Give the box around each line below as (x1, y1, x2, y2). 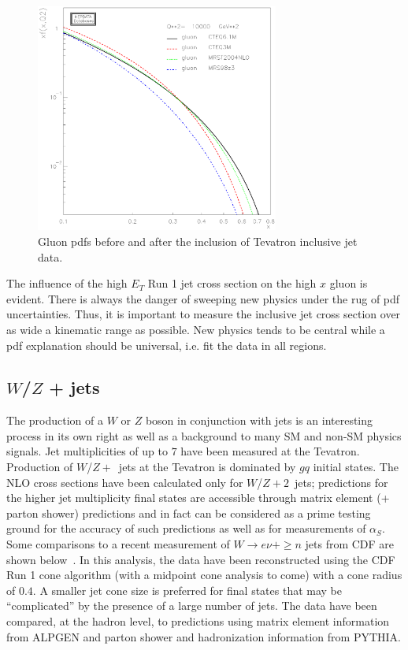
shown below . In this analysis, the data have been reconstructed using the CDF (6, 551, 395, 567)
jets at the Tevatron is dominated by (118, 459, 296, 475)
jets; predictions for (294, 474, 388, 490)
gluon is (329, 275, 368, 292)
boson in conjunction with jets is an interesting (145, 412, 373, 429)
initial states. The (313, 459, 399, 475)
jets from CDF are (305, 536, 395, 552)
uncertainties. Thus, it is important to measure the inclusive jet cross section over (6, 306, 401, 322)
